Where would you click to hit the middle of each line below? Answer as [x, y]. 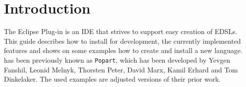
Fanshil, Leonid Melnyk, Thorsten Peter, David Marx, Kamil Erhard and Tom [121, 69]
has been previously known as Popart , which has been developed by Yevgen [117, 60]
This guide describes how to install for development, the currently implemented [123, 41]
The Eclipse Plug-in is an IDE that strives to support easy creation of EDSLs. [121, 31]
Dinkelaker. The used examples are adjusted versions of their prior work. [112, 79]
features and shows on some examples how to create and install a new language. [123, 50]
